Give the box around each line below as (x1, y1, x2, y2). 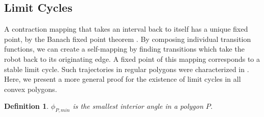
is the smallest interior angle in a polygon (73, 101, 204, 111)
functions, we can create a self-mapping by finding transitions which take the (4, 43, 245, 54)
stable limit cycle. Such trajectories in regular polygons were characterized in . (4, 63, 249, 74)
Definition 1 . (4, 101, 49, 111)
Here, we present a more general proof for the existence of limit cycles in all (4, 74, 241, 84)
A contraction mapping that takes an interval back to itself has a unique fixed (4, 24, 248, 34)
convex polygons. (4, 83, 57, 94)
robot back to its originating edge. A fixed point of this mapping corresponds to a (4, 53, 260, 64)
